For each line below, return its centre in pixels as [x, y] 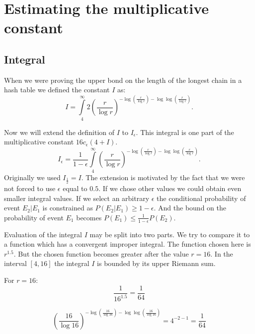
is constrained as [68, 208]
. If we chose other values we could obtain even [170, 188]
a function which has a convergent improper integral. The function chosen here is [127, 244]
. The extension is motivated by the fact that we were [163, 177]
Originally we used [32, 177]
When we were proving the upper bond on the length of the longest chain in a [123, 80]
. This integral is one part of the [185, 132]
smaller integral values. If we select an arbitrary [77, 198]
